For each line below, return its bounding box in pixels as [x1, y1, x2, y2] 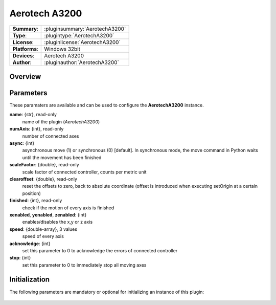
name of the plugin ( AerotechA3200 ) [22, 118, 100, 125]
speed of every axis [22, 233, 64, 239]
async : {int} [9, 140, 35, 146]
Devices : [12, 52, 34, 59]
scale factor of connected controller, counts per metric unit [22, 169, 147, 175]
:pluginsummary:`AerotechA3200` [44, 25, 126, 32]
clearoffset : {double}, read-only [9, 176, 78, 182]
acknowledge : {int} [9, 241, 51, 247]
